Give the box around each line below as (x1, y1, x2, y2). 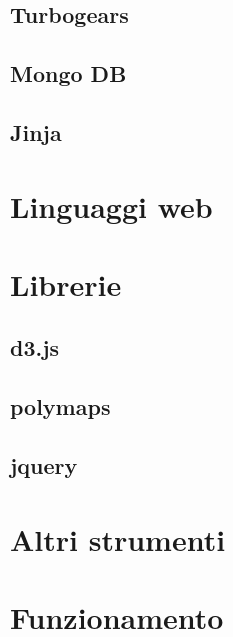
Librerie (10, 263, 122, 304)
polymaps (10, 391, 111, 422)
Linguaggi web (10, 185, 213, 226)
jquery (10, 450, 78, 481)
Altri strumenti (10, 518, 226, 559)
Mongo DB (10, 58, 127, 89)
